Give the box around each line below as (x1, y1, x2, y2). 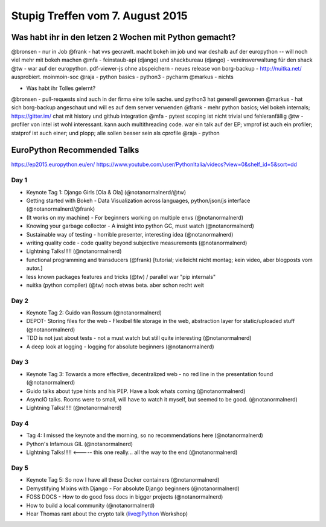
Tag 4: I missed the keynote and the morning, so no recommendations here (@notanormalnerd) (26, 432, 264, 439)
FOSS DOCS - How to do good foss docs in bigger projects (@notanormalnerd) (26, 493, 223, 500)
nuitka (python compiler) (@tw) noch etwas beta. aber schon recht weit (26, 281, 205, 289)
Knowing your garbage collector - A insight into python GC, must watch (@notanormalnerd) (26, 222, 255, 229)
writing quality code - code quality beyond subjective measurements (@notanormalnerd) (26, 239, 248, 246)
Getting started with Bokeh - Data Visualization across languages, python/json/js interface (26, 197, 251, 205)
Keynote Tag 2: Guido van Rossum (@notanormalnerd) (26, 309, 162, 316)
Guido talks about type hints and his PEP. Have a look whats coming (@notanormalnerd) (26, 387, 246, 395)
